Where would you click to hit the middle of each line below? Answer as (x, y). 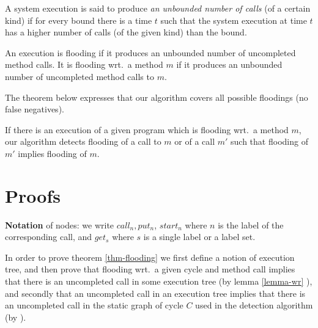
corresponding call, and (49, 237)
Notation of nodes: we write (60, 224)
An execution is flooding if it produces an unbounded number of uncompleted (150, 52)
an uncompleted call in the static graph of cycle (94, 305)
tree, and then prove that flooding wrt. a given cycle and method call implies (150, 269)
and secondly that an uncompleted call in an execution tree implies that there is (155, 293)
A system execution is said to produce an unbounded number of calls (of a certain (158, 8)
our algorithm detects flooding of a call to (83, 141)
